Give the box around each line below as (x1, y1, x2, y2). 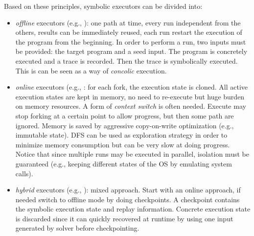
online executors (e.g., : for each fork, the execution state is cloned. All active (15, 82, 248, 92)
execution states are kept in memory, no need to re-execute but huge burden (15, 91, 245, 101)
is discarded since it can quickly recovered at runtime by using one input (15, 213, 233, 223)
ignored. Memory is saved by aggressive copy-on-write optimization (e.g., (15, 120, 234, 130)
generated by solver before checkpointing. (15, 223, 139, 233)
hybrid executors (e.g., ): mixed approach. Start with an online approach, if (15, 185, 241, 195)
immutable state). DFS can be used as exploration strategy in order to (15, 130, 228, 140)
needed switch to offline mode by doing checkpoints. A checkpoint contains (15, 194, 240, 204)
